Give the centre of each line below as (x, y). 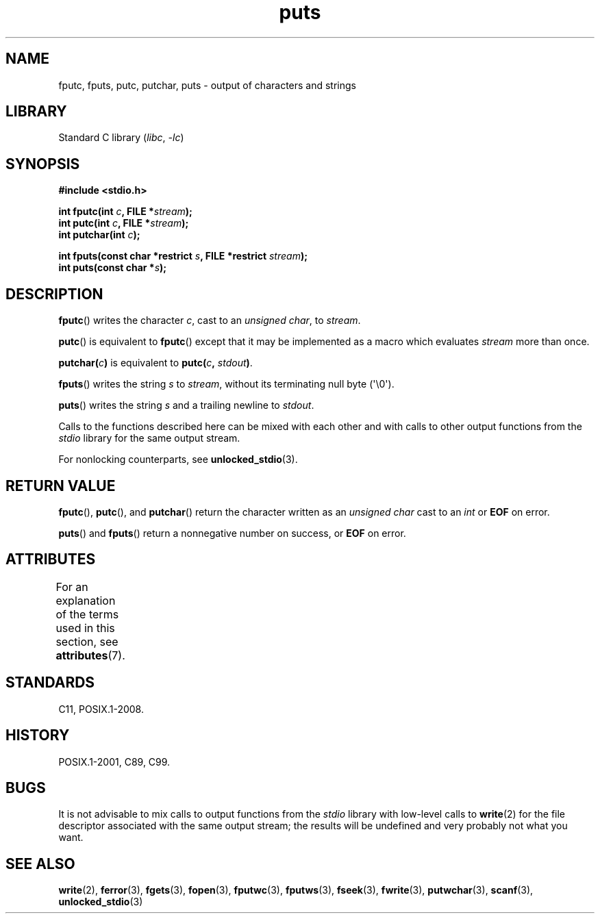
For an (72, 587)
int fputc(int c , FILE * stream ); (125, 212)
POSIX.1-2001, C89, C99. (114, 761)
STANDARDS (50, 683)
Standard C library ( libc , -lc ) (121, 138)
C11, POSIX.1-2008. (101, 709)
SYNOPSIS (43, 164)
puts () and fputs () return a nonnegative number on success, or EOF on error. (232, 533)
